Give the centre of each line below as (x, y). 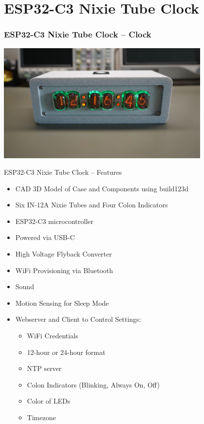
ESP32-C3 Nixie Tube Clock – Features (63, 172)
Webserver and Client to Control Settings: (78, 319)
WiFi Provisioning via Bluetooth (64, 270)
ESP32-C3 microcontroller (54, 221)
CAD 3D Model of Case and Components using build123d (102, 188)
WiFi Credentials (53, 335)
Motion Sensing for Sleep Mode (62, 303)
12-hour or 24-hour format (66, 352)
